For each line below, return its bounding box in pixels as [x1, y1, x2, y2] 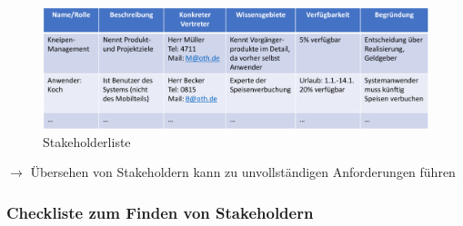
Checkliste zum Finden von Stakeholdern [6, 201, 314, 223]
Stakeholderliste [43, 132, 131, 151]
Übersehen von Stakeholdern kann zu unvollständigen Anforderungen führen [30, 162, 456, 182]
